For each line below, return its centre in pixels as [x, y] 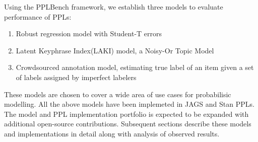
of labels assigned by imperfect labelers [76, 77]
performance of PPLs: [38, 16]
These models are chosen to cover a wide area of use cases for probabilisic [118, 94]
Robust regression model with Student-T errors [89, 33]
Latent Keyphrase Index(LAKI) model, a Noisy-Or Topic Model [115, 50]
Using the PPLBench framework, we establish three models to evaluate [114, 7]
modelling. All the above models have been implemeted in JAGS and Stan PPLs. [129, 104]
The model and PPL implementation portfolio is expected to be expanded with [126, 114]
